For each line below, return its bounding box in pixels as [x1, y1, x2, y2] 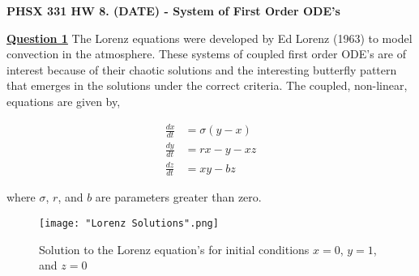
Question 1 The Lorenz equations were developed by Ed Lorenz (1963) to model [6, 29, 413, 46]
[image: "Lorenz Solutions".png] [39, 218, 219, 230]
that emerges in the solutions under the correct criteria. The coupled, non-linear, [6, 77, 408, 94]
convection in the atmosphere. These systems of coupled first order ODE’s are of [6, 45, 407, 62]
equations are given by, [6, 92, 121, 109]
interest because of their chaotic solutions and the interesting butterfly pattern [6, 61, 397, 78]
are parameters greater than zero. [95, 189, 262, 206]
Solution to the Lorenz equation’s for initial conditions [39, 240, 310, 257]
